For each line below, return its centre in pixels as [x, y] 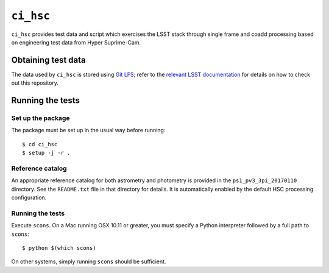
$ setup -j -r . [46, 153]
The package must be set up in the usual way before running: [88, 130]
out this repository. [35, 83]
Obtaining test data [49, 60]
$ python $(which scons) [59, 248]
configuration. [29, 197]
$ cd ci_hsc [40, 144]
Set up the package [41, 118]
